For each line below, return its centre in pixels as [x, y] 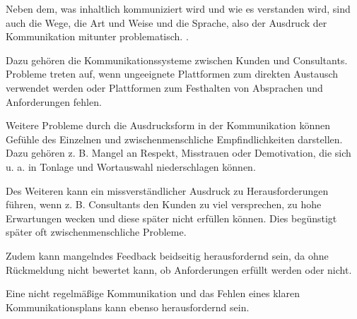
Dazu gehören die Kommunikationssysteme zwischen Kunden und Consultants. [177, 60]
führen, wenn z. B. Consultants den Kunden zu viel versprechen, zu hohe [164, 204]
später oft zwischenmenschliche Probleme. [96, 232]
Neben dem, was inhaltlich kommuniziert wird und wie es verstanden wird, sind [178, 8]
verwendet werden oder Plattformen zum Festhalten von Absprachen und [164, 87]
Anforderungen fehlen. [54, 101]
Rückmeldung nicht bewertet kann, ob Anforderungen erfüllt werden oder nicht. [179, 269]
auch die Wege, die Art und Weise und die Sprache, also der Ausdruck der [166, 22]
